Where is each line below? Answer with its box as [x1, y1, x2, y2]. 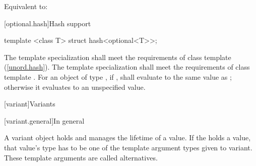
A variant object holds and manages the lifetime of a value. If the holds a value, [4, 132, 251, 143]
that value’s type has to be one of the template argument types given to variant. [4, 142, 252, 152]
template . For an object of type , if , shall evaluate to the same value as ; [4, 71, 232, 82]
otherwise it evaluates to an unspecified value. [4, 81, 146, 92]
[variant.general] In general [4, 115, 85, 126]
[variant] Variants [4, 98, 55, 109]
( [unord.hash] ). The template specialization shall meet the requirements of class [4, 62, 250, 72]
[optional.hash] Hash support [4, 18, 91, 28]
